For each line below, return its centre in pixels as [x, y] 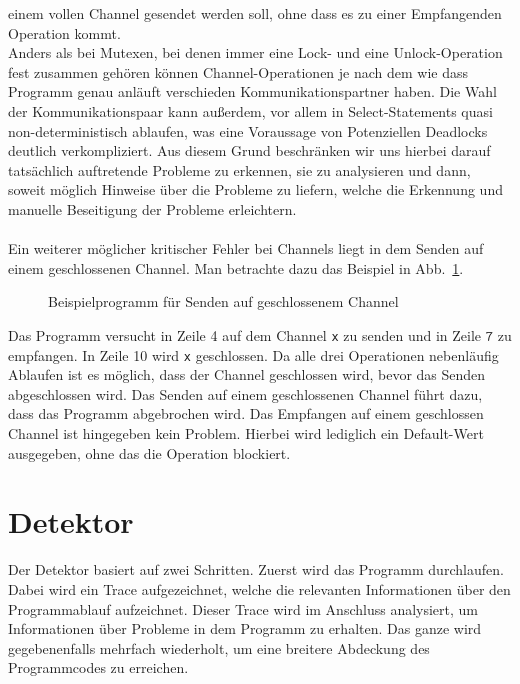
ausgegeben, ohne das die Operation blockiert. [149, 452]
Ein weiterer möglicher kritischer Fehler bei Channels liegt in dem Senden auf [246, 248]
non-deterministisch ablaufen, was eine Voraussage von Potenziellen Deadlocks [248, 130]
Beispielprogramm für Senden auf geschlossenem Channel [223, 301]
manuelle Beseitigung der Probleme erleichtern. [152, 208]
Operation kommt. [64, 32]
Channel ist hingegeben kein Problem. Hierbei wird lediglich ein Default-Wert [246, 433]
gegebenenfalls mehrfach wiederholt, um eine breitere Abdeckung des [219, 647]
